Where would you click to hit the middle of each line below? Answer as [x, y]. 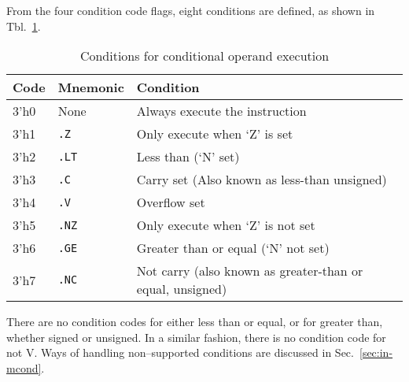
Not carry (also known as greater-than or [250, 271]
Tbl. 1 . [24, 26]
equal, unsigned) [182, 289]
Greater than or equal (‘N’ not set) [233, 248]
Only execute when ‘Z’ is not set [226, 225]
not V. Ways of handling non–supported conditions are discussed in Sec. [180, 352]
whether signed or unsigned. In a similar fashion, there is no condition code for [196, 337]
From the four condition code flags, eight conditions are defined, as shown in [191, 10]
